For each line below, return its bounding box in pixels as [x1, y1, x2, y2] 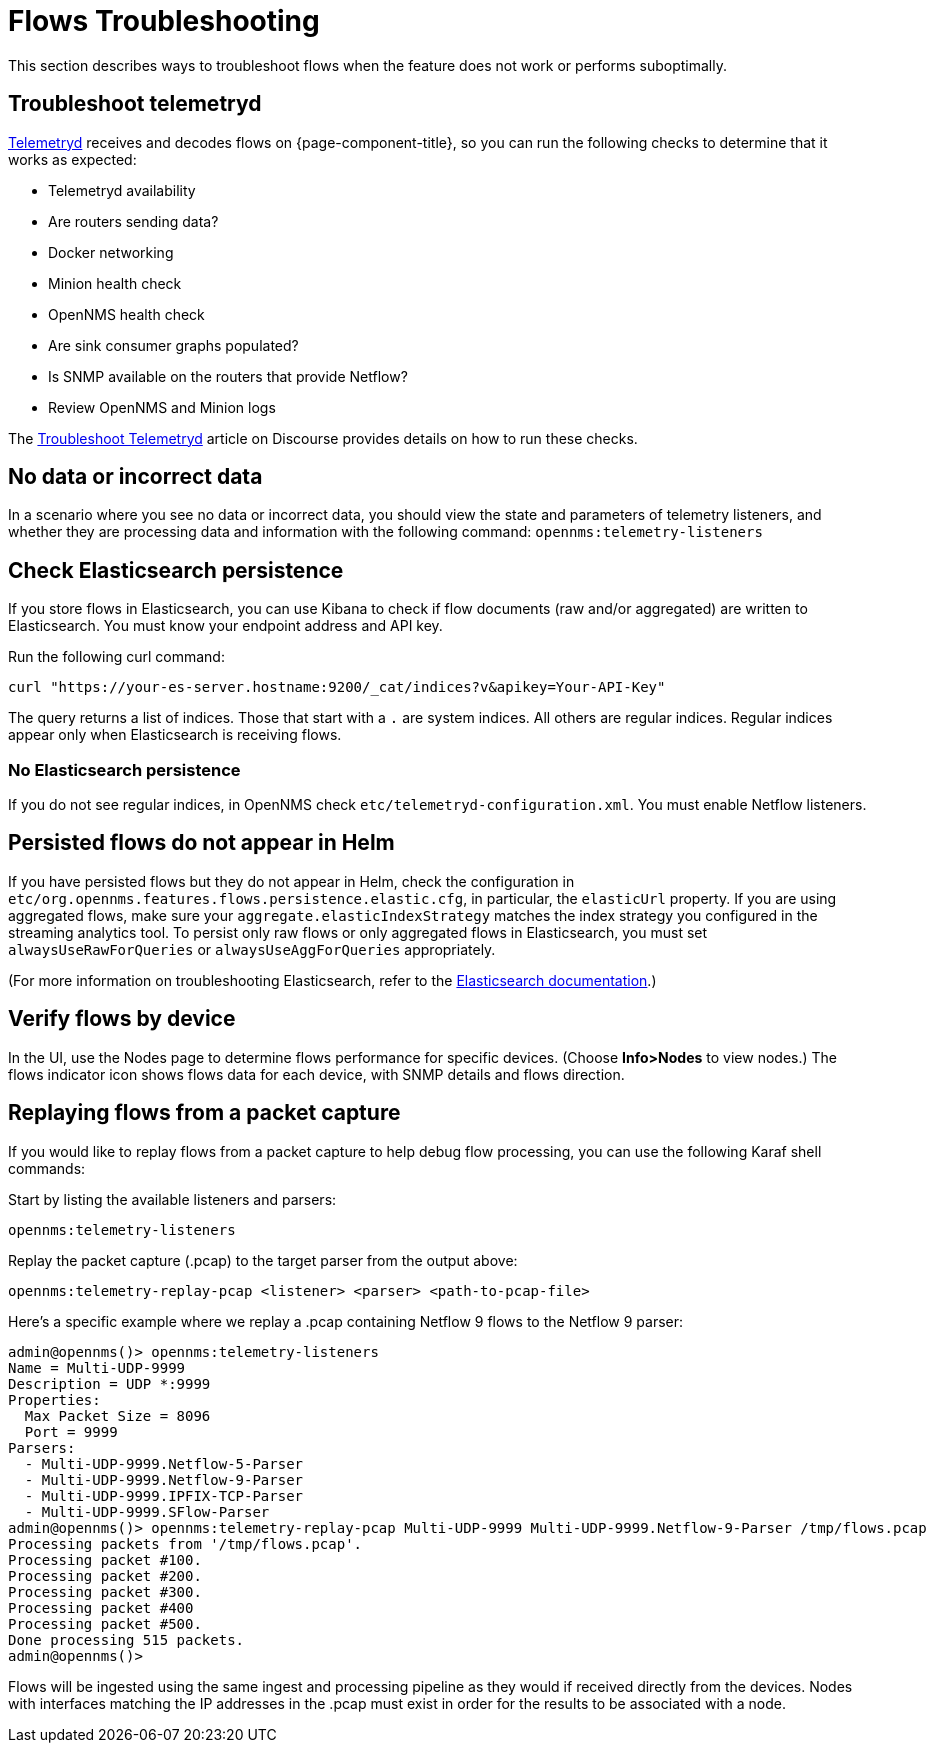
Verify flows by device [8, 1006, 236, 1032]
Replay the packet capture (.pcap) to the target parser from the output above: [8, 1251, 518, 1269]
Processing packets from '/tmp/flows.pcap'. [8, 1535, 363, 1552]
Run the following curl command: [8, 648, 225, 666]
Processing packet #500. [8, 1615, 202, 1632]
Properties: [8, 1391, 101, 1408]
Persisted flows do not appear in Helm [8, 830, 395, 856]
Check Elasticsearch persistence [8, 557, 344, 583]
